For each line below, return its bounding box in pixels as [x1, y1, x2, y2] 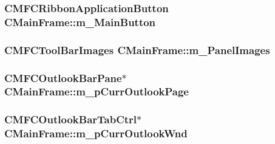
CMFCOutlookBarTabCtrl [4, 112, 137, 127]
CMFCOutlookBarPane [4, 70, 122, 85]
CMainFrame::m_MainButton [4, 14, 156, 29]
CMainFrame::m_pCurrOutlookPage [4, 84, 189, 99]
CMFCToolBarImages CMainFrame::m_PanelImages [4, 42, 270, 57]
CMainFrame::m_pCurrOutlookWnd [4, 126, 188, 141]
